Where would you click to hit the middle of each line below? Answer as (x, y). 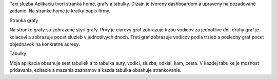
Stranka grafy (24, 20)
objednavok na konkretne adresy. (45, 44)
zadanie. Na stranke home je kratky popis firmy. (60, 11)
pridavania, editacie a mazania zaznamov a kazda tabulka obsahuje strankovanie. (95, 70)
